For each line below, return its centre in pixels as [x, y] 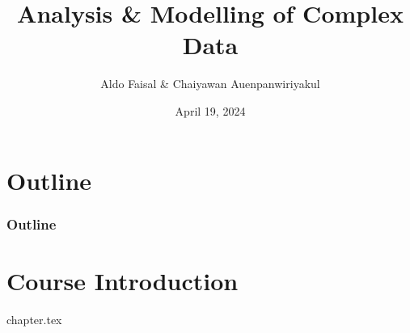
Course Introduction [123, 280]
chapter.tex [34, 319]
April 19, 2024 [210, 110]
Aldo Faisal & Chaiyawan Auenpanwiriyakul [210, 84]
